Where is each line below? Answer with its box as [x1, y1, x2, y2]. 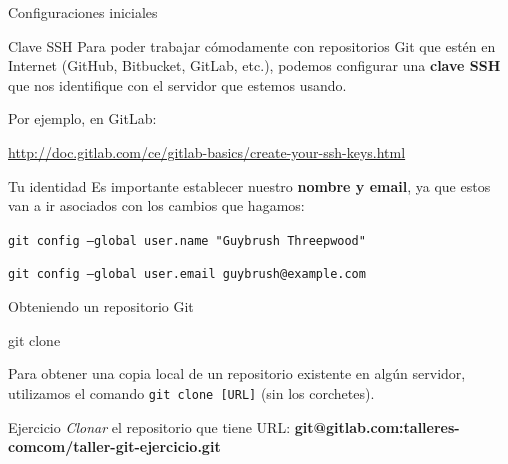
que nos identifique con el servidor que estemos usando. [8, 74, 347, 95]
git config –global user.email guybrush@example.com [8, 267, 366, 282]
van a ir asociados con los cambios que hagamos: [8, 195, 305, 216]
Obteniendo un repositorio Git [8, 296, 194, 317]
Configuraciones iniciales [8, 2, 158, 22]
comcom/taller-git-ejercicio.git [8, 436, 221, 457]
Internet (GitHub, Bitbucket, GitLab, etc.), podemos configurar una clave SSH [8, 55, 501, 76]
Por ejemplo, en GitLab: [8, 108, 157, 129]
